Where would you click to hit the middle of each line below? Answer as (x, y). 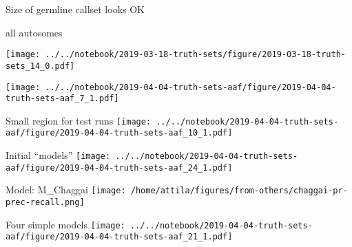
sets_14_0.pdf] (40, 66)
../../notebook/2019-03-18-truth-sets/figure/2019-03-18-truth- (195, 55)
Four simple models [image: (65, 224)
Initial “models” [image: (58, 155)
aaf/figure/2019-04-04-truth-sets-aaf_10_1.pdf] (119, 133)
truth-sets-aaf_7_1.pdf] (62, 99)
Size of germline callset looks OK (75, 9)
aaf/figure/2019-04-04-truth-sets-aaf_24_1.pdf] (119, 168)
